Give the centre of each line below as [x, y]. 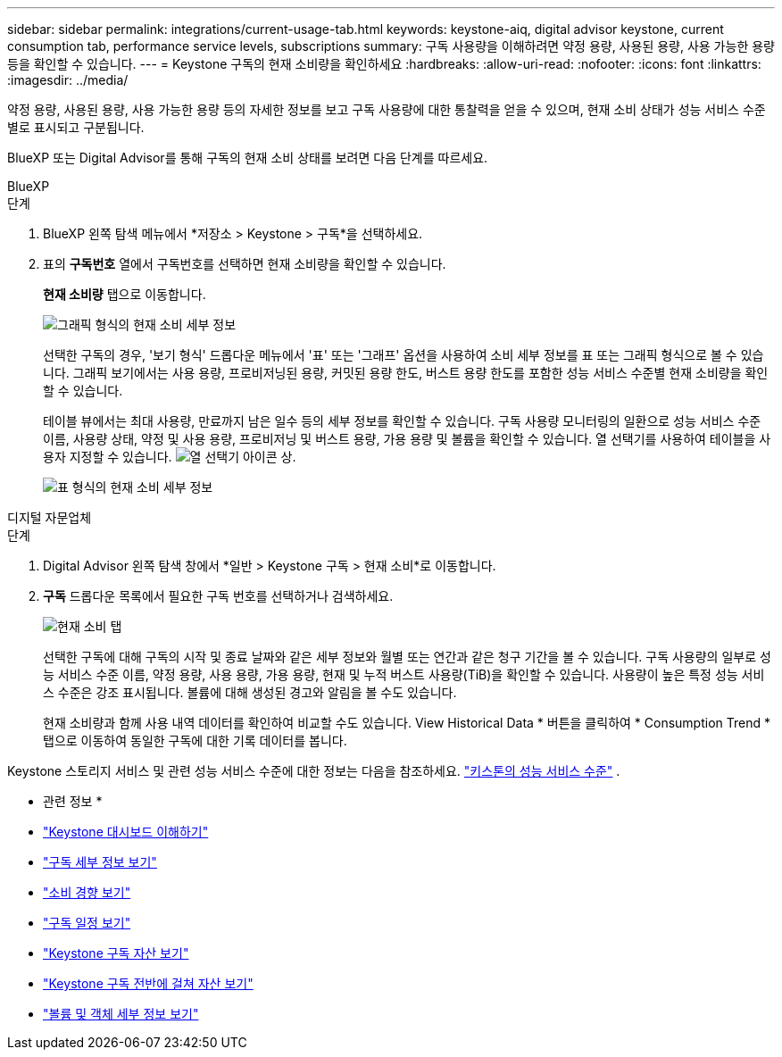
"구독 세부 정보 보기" [100, 862]
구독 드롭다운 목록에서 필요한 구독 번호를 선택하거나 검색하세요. [218, 596]
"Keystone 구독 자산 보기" [116, 953]
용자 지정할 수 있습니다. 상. [170, 457]
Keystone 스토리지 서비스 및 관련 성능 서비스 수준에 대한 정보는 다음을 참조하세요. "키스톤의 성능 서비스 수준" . [314, 771]
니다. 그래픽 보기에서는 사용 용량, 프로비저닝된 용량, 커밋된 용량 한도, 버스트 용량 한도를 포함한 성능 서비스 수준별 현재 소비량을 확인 [406, 373]
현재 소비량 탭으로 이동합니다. [125, 294]
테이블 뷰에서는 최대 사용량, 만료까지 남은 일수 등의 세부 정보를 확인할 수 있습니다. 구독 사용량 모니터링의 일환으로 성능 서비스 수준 [402, 421]
